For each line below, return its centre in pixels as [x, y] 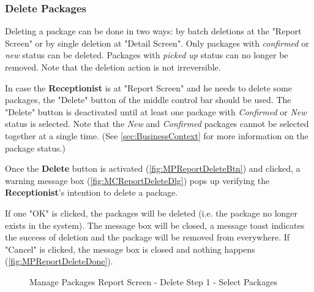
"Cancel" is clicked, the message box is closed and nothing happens [130, 249]
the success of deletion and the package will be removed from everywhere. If [148, 237]
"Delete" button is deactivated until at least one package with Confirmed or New [156, 111]
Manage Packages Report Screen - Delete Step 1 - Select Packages [153, 281]
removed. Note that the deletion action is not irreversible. [113, 67]
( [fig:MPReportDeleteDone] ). [59, 261]
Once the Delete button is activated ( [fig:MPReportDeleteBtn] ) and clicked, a [153, 168]
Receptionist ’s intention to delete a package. [92, 192]
